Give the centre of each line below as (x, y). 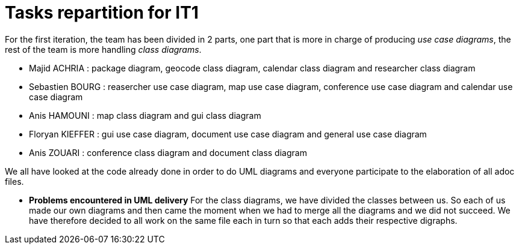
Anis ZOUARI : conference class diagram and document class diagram (168, 152)
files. (14, 181)
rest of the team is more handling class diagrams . (103, 49)
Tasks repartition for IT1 (102, 13)
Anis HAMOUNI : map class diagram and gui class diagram (145, 115)
